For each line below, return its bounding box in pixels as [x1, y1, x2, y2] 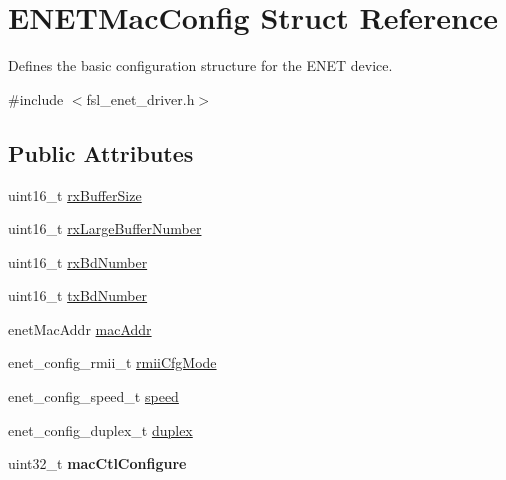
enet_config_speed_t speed [8, 386, 179, 407]
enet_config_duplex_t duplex [8, 419, 193, 440]
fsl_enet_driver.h [86, 88, 195, 109]
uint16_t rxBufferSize [8, 184, 142, 205]
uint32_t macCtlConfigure [8, 453, 187, 474]
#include [8, 88, 64, 109]
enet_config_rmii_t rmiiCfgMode [8, 352, 217, 373]
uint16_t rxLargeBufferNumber [8, 218, 202, 239]
